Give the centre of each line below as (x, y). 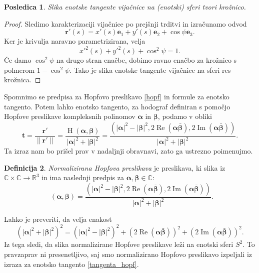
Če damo (18, 60)
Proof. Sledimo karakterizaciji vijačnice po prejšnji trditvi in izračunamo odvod (125, 23)
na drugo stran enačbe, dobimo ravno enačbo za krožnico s (147, 60)
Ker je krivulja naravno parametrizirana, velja (75, 41)
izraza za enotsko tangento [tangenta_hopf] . (71, 264)
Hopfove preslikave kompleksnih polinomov (70, 116)
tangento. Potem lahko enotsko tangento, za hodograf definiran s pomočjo (117, 106)
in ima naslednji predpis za (83, 177)
